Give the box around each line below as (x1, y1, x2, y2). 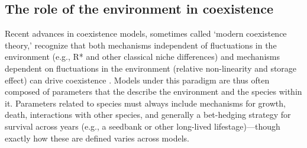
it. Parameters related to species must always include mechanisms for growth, (5, 96, 286, 109)
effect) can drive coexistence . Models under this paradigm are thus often (5, 73, 270, 86)
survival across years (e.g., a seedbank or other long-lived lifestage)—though (5, 120, 280, 132)
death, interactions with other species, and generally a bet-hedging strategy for (5, 108, 291, 121)
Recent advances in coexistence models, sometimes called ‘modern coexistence (5, 27, 287, 40)
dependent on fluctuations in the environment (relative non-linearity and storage (5, 62, 297, 74)
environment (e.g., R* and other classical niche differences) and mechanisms (5, 50, 280, 63)
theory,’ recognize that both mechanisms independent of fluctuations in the (5, 38, 277, 51)
